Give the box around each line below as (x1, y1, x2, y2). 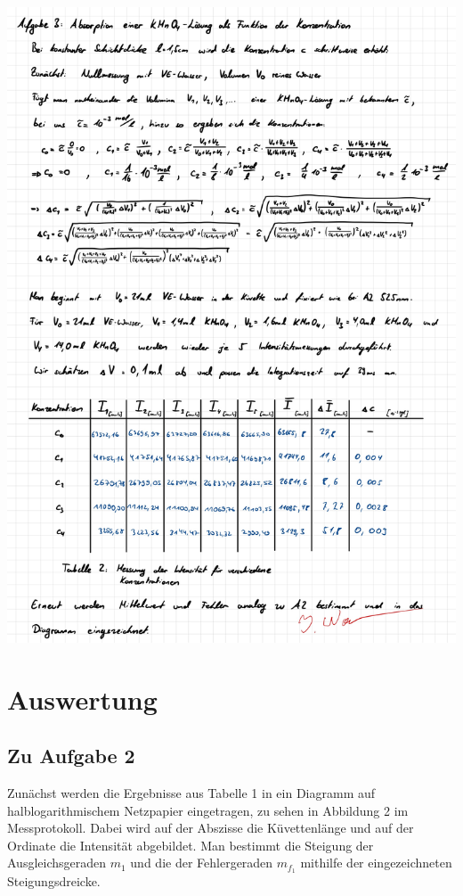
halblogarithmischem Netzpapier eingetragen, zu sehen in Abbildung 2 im (7, 801, 409, 819)
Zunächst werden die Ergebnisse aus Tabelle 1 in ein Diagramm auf (7, 784, 376, 801)
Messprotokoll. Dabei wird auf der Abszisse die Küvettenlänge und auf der (7, 818, 414, 837)
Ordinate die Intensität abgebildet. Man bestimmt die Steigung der (7, 835, 374, 854)
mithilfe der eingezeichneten (300, 853, 452, 872)
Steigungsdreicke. (7, 872, 101, 891)
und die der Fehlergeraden (130, 853, 273, 872)
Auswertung (7, 680, 158, 717)
